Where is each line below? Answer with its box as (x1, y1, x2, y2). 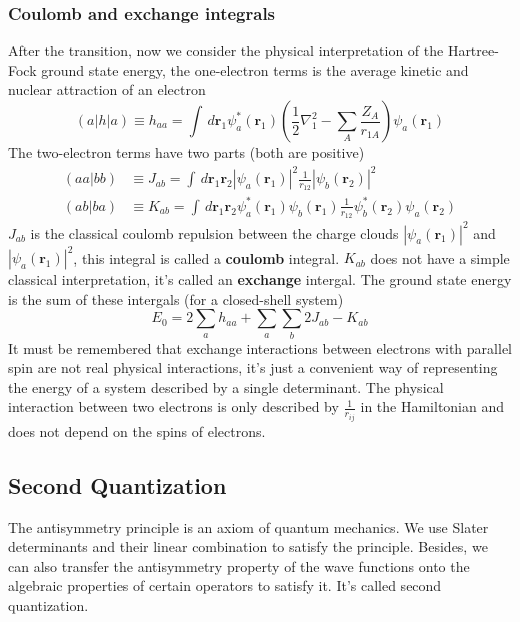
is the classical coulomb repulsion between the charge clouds (30, 222, 399, 243)
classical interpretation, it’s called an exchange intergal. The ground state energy (8, 269, 512, 290)
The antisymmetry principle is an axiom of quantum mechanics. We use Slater (8, 516, 489, 537)
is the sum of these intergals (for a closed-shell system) (8, 288, 344, 309)
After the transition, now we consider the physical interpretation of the (8, 40, 444, 61)
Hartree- (447, 40, 499, 61)
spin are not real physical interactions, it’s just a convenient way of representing (8, 357, 498, 378)
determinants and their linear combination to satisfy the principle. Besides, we (8, 536, 488, 557)
